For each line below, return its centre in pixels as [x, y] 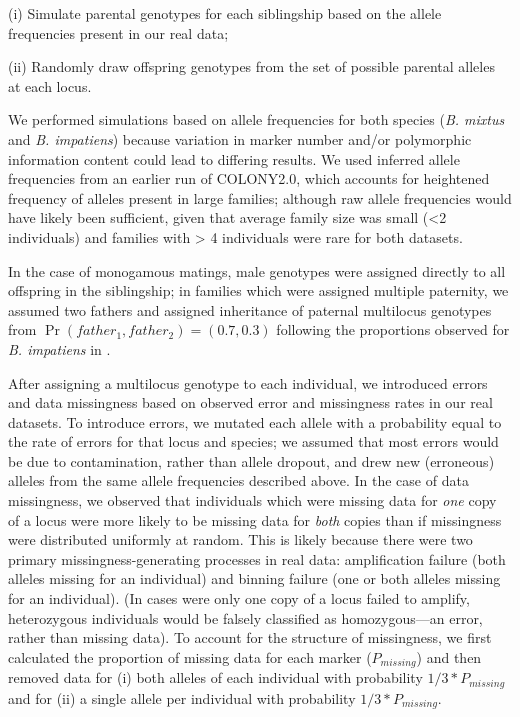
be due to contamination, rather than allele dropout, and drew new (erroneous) [251, 460]
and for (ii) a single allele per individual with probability [182, 697]
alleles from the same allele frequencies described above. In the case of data [238, 480]
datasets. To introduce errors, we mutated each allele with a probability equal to [255, 421]
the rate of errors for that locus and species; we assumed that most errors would [253, 441]
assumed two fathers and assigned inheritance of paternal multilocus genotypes [250, 309]
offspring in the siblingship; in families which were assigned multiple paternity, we [258, 290]
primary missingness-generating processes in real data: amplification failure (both [257, 558]
